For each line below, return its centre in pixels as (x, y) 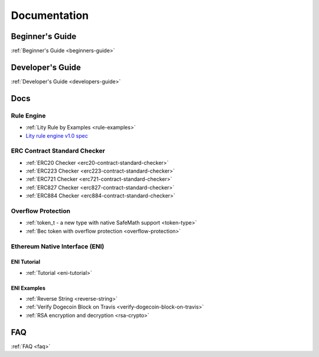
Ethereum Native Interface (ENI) (58, 246)
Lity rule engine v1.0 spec (57, 135)
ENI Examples (28, 288)
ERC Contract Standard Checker (58, 151)
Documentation (50, 15)
